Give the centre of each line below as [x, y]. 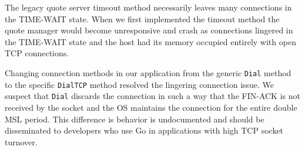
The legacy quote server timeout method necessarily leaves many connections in [148, 7]
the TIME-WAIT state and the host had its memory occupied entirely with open [150, 41]
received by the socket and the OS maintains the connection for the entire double [151, 107]
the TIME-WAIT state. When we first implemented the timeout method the [142, 18]
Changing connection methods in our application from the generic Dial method [148, 72]
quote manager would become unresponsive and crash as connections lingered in [149, 30]
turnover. [21, 142]
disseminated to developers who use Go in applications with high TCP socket [144, 130]
